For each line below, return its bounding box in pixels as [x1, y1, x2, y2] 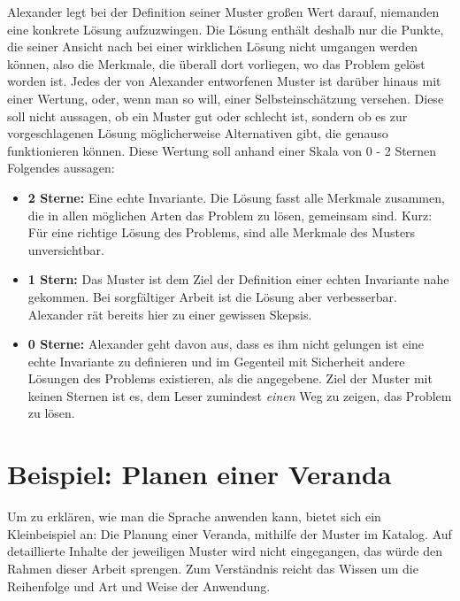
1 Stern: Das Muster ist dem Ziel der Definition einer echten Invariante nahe [27, 270, 449, 289]
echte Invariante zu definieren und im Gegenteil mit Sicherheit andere [27, 351, 405, 370]
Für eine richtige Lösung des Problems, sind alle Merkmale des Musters [27, 223, 416, 242]
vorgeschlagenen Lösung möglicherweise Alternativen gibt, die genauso [7, 124, 388, 143]
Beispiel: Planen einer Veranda [7, 456, 392, 492]
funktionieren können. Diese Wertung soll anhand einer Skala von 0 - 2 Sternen [7, 141, 437, 159]
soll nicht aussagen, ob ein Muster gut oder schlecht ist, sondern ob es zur [7, 106, 408, 125]
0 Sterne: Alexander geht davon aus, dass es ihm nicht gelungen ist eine [27, 335, 425, 353]
